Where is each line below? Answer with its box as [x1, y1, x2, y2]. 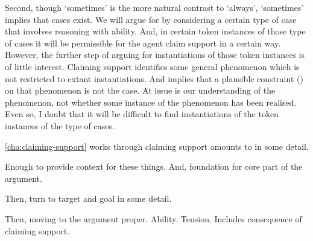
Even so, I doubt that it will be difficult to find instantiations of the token [5, 108, 279, 120]
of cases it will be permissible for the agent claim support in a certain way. [5, 36, 281, 49]
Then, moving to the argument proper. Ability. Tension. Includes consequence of [5, 212, 302, 225]
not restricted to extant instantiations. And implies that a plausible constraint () [5, 72, 303, 85]
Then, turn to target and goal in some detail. [5, 192, 172, 205]
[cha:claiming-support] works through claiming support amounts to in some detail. [5, 140, 309, 152]
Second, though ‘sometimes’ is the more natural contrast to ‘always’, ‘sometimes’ [5, 1, 304, 13]
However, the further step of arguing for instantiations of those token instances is [5, 48, 305, 61]
